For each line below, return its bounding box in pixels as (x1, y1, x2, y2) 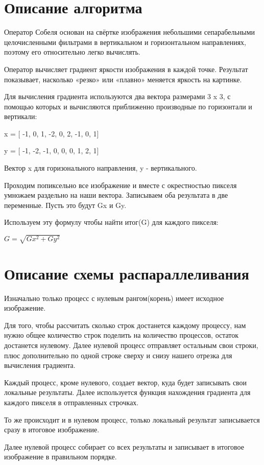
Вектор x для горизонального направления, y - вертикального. (4, 162, 197, 173)
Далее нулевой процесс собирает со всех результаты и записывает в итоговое (4, 441, 244, 452)
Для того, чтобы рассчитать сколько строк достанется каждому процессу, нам (4, 319, 246, 330)
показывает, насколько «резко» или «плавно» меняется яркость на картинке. (4, 74, 242, 84)
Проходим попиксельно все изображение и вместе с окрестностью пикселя (4, 179, 237, 190)
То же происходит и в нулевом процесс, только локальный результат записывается (4, 414, 260, 425)
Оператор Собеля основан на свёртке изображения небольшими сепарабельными (4, 27, 255, 37)
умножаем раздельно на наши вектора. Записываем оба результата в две (4, 190, 228, 200)
